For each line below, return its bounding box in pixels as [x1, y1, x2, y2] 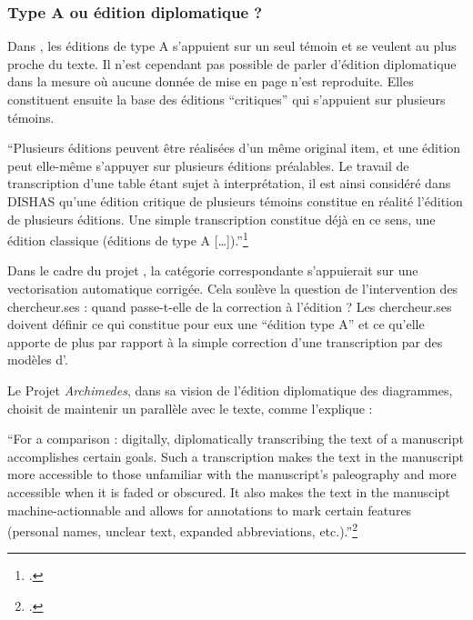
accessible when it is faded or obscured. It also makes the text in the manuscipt [7, 482, 450, 501]
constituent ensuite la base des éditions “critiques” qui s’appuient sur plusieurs [7, 90, 446, 108]
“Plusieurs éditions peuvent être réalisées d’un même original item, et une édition [7, 138, 461, 157]
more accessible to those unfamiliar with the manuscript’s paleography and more [7, 465, 457, 484]
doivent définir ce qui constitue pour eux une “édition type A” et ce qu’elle [7, 315, 425, 334]
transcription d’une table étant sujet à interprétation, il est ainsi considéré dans [7, 174, 451, 193]
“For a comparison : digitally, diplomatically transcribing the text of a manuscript [7, 429, 464, 448]
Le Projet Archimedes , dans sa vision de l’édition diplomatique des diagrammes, [7, 380, 453, 399]
